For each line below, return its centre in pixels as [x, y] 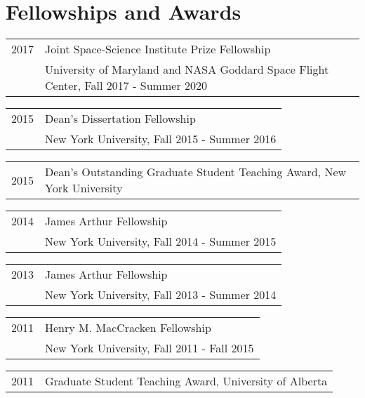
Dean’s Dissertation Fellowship [120, 119]
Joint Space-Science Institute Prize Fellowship [158, 49]
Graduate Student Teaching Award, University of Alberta [186, 381]
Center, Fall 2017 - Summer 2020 [126, 86]
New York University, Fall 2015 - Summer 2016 [161, 139]
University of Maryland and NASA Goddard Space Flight [187, 69]
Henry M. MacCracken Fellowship [128, 328]
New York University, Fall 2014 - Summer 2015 [161, 241]
